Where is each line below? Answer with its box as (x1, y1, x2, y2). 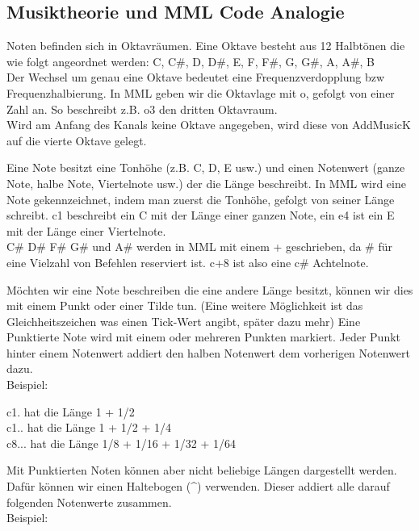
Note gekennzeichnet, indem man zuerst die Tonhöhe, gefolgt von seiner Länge (6, 190, 395, 207)
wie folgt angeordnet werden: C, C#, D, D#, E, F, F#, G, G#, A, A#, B (6, 52, 375, 69)
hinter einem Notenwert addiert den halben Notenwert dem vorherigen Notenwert (6, 344, 410, 361)
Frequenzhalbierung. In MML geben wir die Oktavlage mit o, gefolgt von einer (6, 84, 395, 101)
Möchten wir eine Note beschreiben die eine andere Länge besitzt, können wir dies (6, 281, 413, 298)
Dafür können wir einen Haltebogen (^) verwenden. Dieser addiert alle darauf (6, 478, 390, 495)
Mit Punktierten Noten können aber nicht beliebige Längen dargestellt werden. (6, 462, 397, 479)
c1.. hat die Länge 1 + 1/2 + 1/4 (6, 419, 171, 436)
